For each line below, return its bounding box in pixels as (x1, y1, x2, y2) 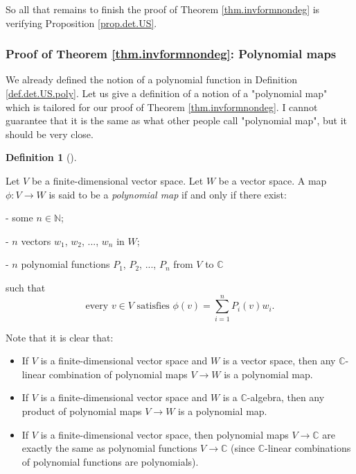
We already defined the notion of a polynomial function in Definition (6, 72, 298, 87)
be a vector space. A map (218, 173, 327, 187)
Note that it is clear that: (6, 330, 114, 344)
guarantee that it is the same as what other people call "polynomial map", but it (6, 113, 347, 128)
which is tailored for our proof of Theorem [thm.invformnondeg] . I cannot (6, 99, 318, 114)
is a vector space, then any (222, 353, 336, 368)
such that (6, 280, 46, 294)
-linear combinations (265, 441, 351, 455)
